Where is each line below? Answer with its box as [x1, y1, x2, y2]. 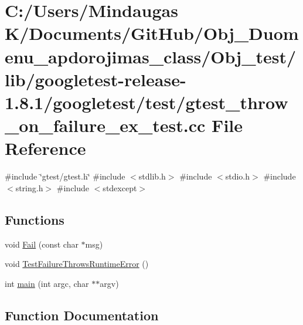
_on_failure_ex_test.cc [5, 113, 206, 137]
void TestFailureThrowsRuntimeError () [5, 258, 149, 270]
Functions [5, 210, 64, 228]
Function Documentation [5, 306, 159, 324]
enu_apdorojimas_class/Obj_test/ [5, 44, 297, 68]
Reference [5, 136, 86, 160]
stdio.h [225, 170, 250, 182]
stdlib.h [138, 170, 166, 182]
